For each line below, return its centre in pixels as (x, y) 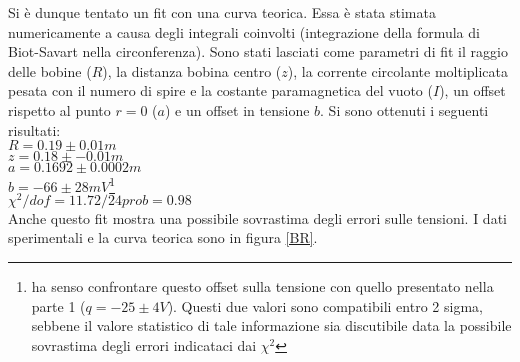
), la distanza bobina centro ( (192, 70)
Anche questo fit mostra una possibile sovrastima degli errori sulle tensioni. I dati (257, 217)
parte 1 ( (58, 305)
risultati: (34, 129)
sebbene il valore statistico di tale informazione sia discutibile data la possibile (271, 325)
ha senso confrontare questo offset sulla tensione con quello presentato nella (262, 286)
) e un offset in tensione (237, 109)
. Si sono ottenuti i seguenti (404, 109)
